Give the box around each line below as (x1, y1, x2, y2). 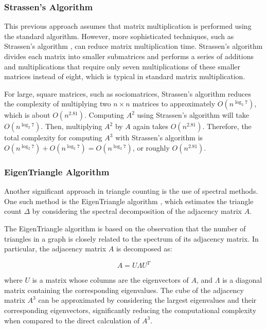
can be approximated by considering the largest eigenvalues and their (38, 295, 257, 305)
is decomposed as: (116, 243, 172, 254)
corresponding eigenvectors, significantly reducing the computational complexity (4, 305, 257, 316)
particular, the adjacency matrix (4, 243, 106, 254)
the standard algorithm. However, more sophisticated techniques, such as (4, 30, 234, 41)
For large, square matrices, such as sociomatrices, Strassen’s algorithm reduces (4, 88, 251, 99)
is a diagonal (222, 275, 262, 285)
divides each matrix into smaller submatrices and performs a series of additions (4, 51, 254, 61)
